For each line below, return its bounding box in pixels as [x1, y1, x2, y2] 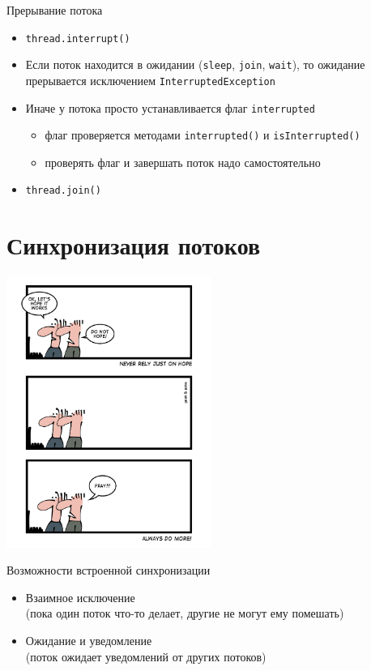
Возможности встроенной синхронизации [6, 562, 211, 579]
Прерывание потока [6, 2, 103, 18]
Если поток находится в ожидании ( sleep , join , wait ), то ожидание [25, 56, 365, 73]
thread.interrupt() [25, 32, 130, 45]
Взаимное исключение [25, 588, 135, 605]
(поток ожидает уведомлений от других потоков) [25, 647, 267, 665]
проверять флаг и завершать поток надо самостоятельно [45, 153, 321, 170]
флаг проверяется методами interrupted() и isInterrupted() [45, 126, 360, 143]
